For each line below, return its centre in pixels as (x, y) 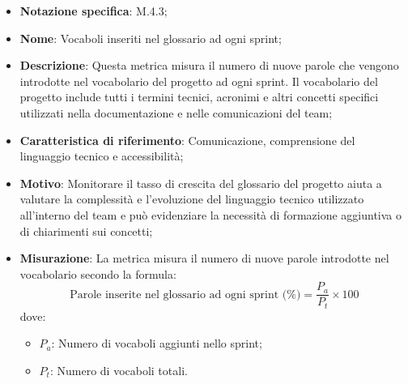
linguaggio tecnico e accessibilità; (102, 156)
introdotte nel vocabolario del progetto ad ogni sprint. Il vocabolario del (199, 81)
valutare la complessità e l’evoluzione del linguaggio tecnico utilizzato (192, 199)
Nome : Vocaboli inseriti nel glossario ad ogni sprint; (151, 38)
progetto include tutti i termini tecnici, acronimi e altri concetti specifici (199, 97)
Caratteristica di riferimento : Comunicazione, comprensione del (187, 140)
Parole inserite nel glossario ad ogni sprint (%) (185, 294)
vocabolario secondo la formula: (98, 273)
